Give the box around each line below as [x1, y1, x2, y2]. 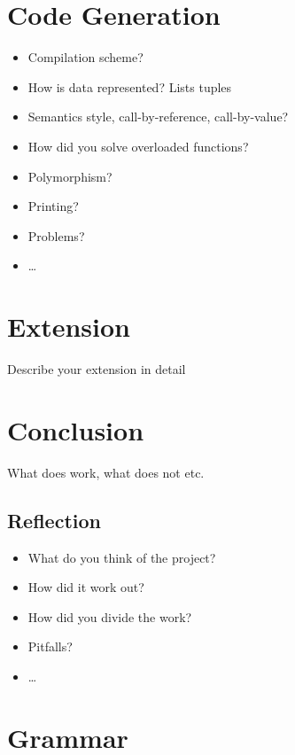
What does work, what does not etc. [7, 463, 205, 481]
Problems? [27, 226, 85, 245]
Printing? [27, 197, 79, 215]
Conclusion [7, 411, 144, 448]
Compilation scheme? [27, 48, 144, 66]
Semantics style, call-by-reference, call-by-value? [27, 107, 289, 126]
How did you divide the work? [27, 607, 192, 626]
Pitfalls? [27, 637, 73, 656]
